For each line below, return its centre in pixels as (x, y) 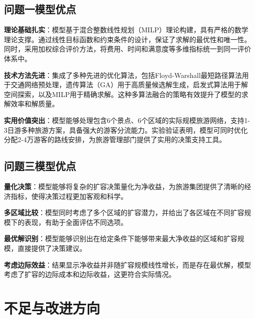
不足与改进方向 (52, 307)
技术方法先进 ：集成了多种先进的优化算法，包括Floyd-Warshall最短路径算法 (123, 75)
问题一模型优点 (40, 9)
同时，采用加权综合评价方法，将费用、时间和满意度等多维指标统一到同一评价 (127, 49)
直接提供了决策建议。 (52, 248)
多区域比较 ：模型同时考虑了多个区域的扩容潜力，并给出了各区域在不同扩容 (124, 212)
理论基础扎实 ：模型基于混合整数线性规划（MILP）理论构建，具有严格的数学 (126, 30)
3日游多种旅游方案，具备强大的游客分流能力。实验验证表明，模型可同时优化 (126, 130)
